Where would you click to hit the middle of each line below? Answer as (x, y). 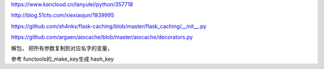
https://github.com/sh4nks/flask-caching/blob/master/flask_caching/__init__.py (109, 26)
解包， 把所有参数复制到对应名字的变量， (62, 48)
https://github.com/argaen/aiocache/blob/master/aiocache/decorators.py (102, 37)
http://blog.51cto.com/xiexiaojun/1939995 (63, 15)
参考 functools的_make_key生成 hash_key (62, 59)
